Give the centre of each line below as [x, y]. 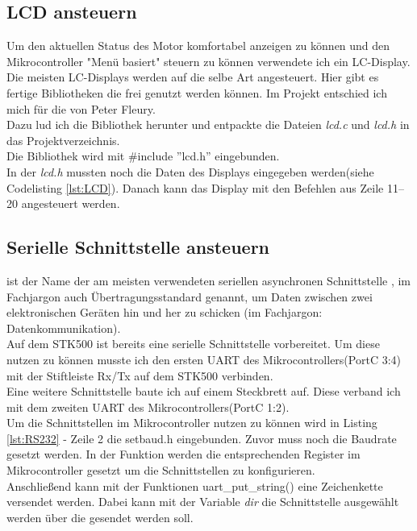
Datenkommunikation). [64, 328]
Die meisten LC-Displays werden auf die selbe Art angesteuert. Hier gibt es [193, 77]
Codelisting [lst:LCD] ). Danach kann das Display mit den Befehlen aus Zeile [195, 187]
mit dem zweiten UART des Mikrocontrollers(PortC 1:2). [148, 407]
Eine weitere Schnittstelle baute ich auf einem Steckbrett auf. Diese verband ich [204, 391]
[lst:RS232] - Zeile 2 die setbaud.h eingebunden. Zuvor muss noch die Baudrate [202, 438]
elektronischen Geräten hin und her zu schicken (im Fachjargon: [165, 312]
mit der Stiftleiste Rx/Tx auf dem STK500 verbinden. [140, 375]
